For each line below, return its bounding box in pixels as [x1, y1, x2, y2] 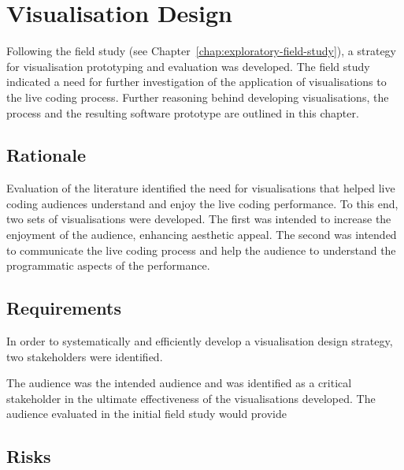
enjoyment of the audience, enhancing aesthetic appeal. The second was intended [6, 226, 397, 243]
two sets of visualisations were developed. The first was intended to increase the [6, 211, 391, 227]
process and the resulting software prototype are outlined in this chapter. [6, 104, 359, 121]
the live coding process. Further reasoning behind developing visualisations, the [6, 88, 389, 105]
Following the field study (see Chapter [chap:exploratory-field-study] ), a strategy [6, 43, 396, 59]
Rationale [6, 143, 86, 167]
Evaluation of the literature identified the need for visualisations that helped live [6, 180, 395, 196]
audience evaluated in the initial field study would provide [6, 405, 287, 422]
